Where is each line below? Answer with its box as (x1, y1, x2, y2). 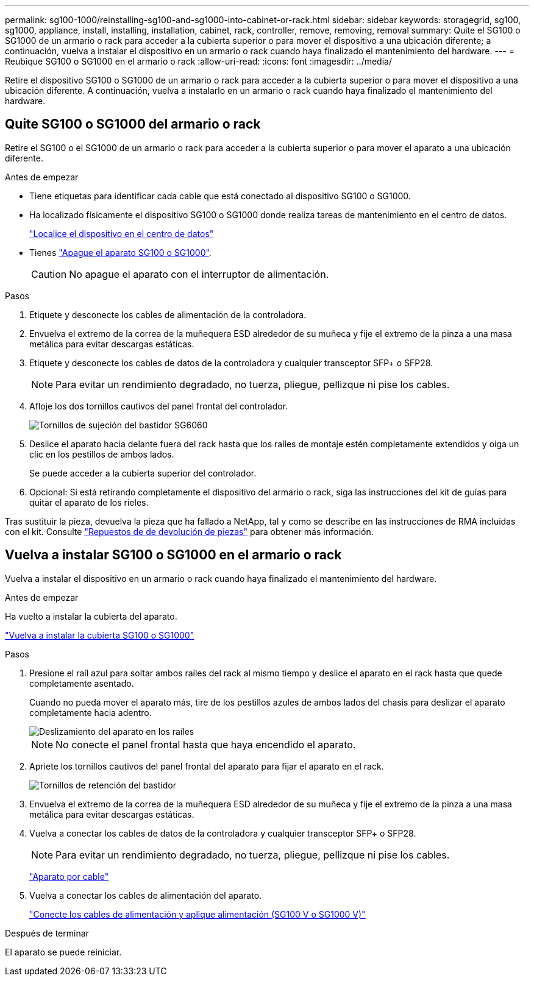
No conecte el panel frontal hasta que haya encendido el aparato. (55, 738, 356, 751)
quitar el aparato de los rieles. (29, 497, 149, 508)
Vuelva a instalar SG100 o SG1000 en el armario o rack (5, 547, 342, 563)
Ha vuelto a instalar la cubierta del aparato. (5, 611, 177, 622)
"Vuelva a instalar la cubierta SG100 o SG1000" (5, 629, 194, 640)
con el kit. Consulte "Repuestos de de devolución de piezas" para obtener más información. (5, 526, 374, 537)
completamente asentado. (29, 678, 134, 689)
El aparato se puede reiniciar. (5, 946, 122, 957)
